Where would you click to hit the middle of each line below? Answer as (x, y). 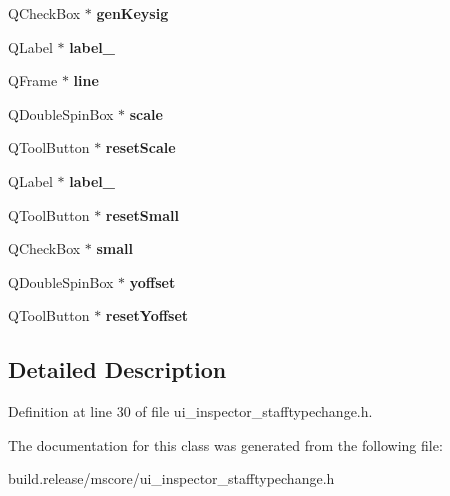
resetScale (140, 147)
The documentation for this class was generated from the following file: (225, 444)
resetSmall (142, 214)
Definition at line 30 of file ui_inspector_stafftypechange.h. (190, 411)
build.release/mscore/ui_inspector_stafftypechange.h (171, 478)
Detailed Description (117, 369)
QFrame (33, 80)
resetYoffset (147, 315)
